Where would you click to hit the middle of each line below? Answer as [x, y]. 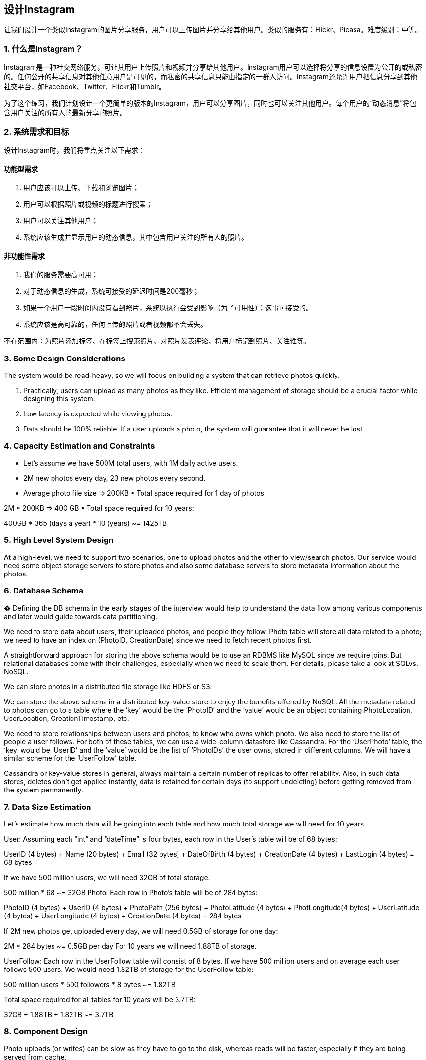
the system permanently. [44, 790]
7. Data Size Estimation [48, 807]
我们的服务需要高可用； [61, 275]
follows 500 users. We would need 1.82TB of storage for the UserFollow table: [129, 970]
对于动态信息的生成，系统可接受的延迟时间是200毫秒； [112, 291]
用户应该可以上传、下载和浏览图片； [81, 188]
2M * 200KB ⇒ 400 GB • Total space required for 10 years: [99, 508]
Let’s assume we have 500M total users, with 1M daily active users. [131, 463]
